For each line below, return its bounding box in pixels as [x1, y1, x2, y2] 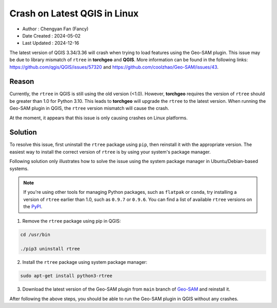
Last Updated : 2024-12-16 [22, 40, 80, 46]
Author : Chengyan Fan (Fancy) [22, 26, 89, 32]
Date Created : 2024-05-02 [22, 32, 81, 39]
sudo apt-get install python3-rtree [20, 273, 113, 279]
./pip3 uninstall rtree [20, 246, 81, 252]
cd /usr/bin [20, 231, 51, 238]
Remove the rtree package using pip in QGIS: [22, 218, 121, 224]
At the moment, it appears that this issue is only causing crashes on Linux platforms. [9, 115, 188, 121]
